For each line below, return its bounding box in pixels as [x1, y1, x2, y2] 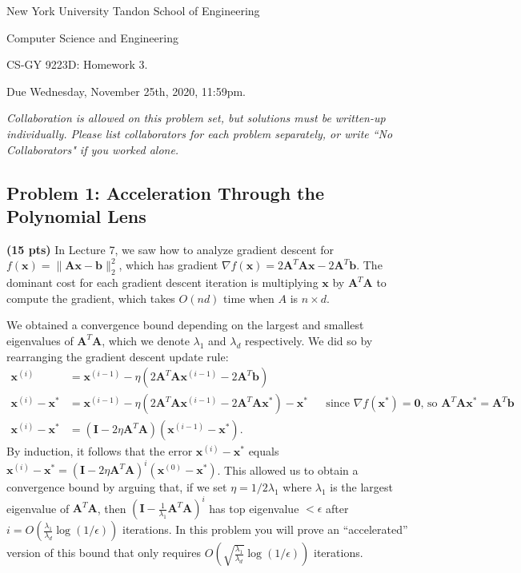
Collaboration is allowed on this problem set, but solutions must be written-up [6, 109, 386, 126]
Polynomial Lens [6, 203, 146, 228]
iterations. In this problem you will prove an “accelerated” [122, 521, 408, 538]
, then [97, 499, 126, 516]
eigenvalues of [6, 332, 74, 348]
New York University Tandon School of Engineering [6, 2, 260, 18]
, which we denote [102, 332, 190, 348]
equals [248, 443, 279, 460]
